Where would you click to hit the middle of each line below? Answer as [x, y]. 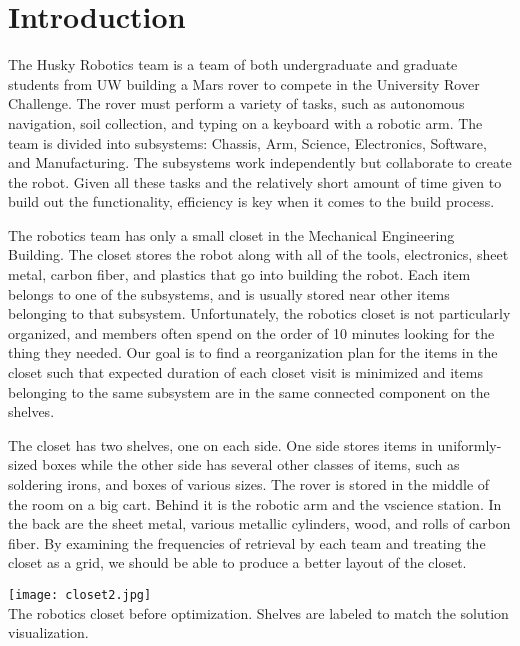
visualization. [48, 632]
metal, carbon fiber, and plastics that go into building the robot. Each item [239, 274]
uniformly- [469, 444]
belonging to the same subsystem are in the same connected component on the [249, 391]
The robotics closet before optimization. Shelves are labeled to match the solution [258, 612]
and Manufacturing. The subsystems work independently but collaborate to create [260, 162]
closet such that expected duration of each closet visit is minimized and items [245, 372]
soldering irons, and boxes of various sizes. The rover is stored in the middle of [249, 484]
